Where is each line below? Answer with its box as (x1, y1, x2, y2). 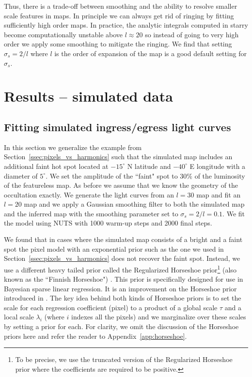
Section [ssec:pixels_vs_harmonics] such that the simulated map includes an (4, 151, 233, 162)
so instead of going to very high (145, 29, 239, 39)
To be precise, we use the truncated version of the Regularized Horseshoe (15, 354, 233, 364)
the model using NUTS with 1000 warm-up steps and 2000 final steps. (4, 218, 212, 228)
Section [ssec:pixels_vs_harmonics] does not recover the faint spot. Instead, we (4, 253, 240, 263)
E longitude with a (189, 161, 246, 171)
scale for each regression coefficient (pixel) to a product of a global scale (4, 302, 218, 312)
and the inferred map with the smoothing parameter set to (4, 208, 178, 218)
